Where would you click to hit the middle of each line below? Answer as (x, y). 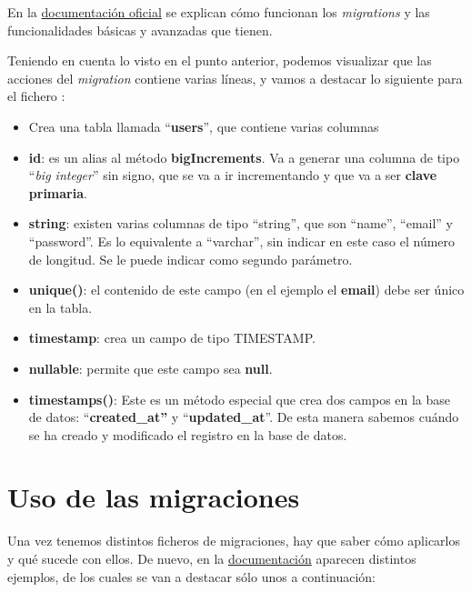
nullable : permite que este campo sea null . (150, 368)
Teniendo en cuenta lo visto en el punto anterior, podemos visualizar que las (220, 60)
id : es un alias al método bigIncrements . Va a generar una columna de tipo (244, 157)
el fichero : (36, 96)
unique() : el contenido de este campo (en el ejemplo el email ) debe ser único (246, 290)
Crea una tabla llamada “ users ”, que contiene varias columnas (204, 126)
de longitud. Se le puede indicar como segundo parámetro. (190, 259)
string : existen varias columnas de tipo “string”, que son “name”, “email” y (241, 223)
